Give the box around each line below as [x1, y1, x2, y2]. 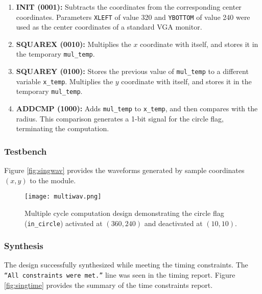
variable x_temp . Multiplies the [16, 76, 113, 86]
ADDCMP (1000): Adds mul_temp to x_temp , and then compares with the [16, 103, 258, 114]
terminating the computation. [16, 123, 109, 134]
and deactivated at [144, 217, 203, 228]
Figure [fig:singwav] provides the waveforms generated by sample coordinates [4, 165, 245, 176]
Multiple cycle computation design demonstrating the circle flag [25, 207, 224, 218]
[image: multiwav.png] [25, 193, 102, 201]
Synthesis [4, 239, 43, 252]
